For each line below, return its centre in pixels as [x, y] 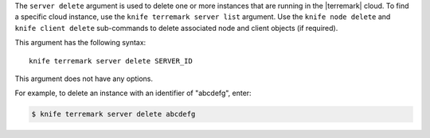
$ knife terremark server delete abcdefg [113, 114]
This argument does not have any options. [84, 79]
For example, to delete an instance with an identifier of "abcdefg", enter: [133, 93]
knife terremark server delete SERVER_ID [111, 61]
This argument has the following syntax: [80, 43]
